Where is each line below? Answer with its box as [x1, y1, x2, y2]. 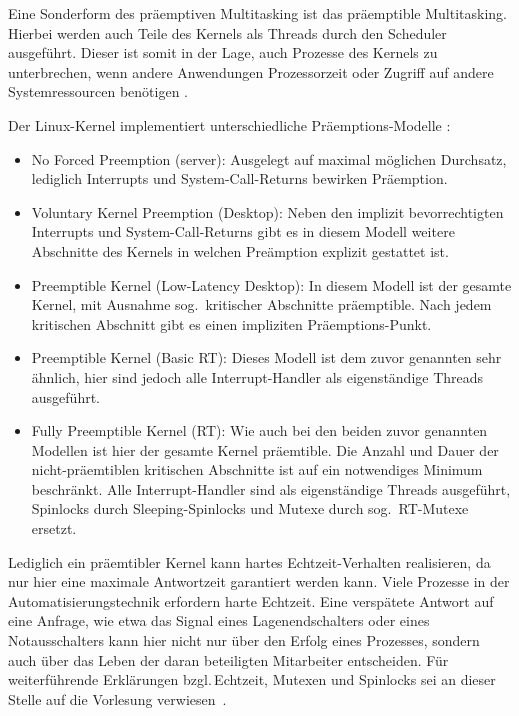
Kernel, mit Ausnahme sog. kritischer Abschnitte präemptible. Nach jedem [31, 294, 492, 315]
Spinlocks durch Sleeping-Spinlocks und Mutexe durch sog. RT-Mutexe [31, 498, 469, 519]
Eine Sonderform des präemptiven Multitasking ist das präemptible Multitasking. [8, 3, 507, 23]
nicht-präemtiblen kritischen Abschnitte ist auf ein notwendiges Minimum [31, 459, 483, 480]
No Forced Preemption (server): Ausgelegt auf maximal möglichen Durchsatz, [31, 148, 507, 169]
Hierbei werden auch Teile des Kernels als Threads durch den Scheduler [8, 22, 447, 43]
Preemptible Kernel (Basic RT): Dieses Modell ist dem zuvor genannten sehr [31, 347, 502, 368]
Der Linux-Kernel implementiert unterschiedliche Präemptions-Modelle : [8, 114, 451, 135]
